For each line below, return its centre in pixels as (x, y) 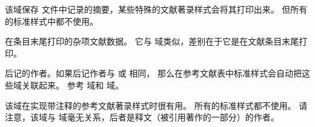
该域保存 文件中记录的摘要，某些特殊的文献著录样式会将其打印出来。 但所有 (156, 9)
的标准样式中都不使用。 (51, 21)
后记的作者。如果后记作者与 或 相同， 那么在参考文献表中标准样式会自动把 (153, 73)
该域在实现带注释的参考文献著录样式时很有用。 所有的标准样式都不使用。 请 (156, 105)
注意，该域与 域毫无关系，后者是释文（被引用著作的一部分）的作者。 (142, 117)
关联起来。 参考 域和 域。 (72, 85)
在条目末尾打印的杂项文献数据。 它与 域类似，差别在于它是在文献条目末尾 (152, 41)
